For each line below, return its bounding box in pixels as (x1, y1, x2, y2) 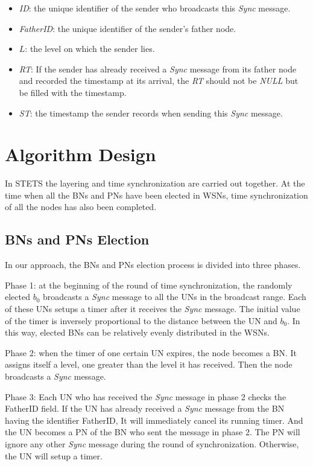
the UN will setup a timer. (5, 449, 103, 462)
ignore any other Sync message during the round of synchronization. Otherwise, (5, 437, 299, 450)
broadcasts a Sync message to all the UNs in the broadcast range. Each (43, 290, 306, 303)
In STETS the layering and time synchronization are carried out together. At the (5, 177, 305, 190)
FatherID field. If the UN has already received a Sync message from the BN (5, 402, 285, 415)
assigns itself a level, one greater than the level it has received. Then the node (5, 358, 292, 371)
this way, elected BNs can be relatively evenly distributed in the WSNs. (5, 326, 270, 339)
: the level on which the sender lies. (25, 42, 155, 55)
